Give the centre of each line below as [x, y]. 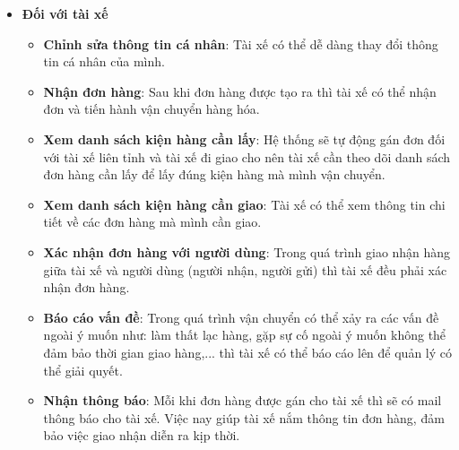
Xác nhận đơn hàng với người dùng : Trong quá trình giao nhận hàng [247, 251]
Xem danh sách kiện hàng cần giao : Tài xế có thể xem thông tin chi [244, 204]
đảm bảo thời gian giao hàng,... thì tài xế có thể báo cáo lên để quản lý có [247, 352]
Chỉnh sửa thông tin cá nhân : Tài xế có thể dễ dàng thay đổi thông [241, 43]
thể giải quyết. [83, 370]
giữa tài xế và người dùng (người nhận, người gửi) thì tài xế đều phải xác [245, 269]
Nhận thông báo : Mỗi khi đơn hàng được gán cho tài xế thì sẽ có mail [242, 400]
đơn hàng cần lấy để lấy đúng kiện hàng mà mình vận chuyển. [214, 174]
